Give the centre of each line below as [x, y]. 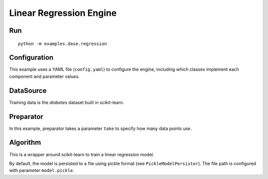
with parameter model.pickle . [42, 171]
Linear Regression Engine [63, 13]
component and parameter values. [44, 76]
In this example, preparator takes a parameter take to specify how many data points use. [100, 128]
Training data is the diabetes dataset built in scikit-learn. [67, 102]
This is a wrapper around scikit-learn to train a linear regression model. [82, 154]
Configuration [31, 58]
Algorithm [25, 143]
